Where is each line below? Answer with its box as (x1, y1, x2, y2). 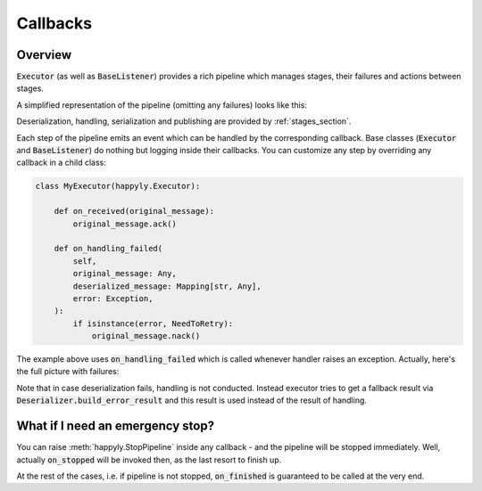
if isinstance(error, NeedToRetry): (72, 318, 234, 329)
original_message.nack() (91, 331, 201, 341)
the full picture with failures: (16, 366, 120, 377)
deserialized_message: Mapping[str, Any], (72, 281, 262, 291)
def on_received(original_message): (54, 206, 214, 217)
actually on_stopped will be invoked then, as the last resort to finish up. (16, 454, 282, 465)
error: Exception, (72, 293, 154, 303)
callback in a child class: (16, 157, 106, 168)
